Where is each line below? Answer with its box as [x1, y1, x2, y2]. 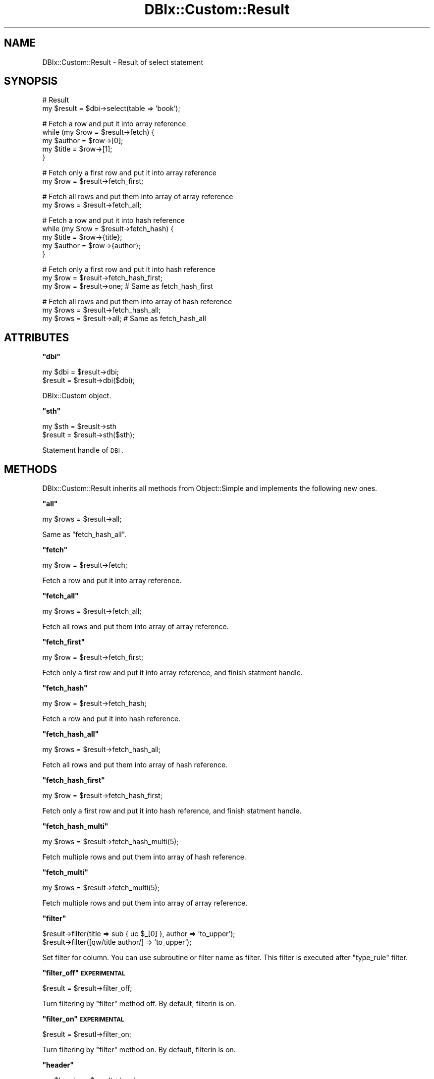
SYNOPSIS [4, 75, 58, 88]
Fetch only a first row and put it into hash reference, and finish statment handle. [42, 807, 302, 815]
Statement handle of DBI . [42, 446, 124, 455]
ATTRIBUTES [4, 331, 69, 344]
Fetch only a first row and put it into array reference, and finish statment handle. [42, 668, 303, 677]
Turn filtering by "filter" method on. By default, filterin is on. [42, 1045, 236, 1054]
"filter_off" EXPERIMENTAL [42, 969, 125, 977]
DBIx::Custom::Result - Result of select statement [42, 57, 203, 66]
